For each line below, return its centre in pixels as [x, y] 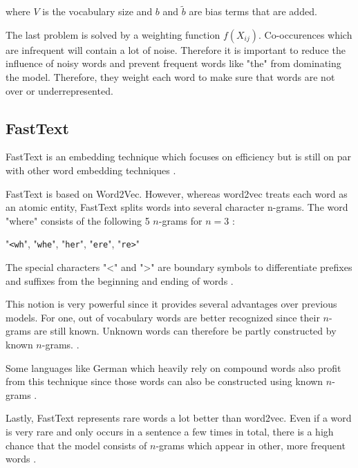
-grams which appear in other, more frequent [251, 445]
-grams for [180, 220]
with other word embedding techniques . [91, 170]
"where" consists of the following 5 [78, 220]
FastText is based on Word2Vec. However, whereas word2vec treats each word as [177, 193]
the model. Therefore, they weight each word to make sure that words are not [170, 77]
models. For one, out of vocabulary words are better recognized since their [163, 317]
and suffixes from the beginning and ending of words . [120, 280]
